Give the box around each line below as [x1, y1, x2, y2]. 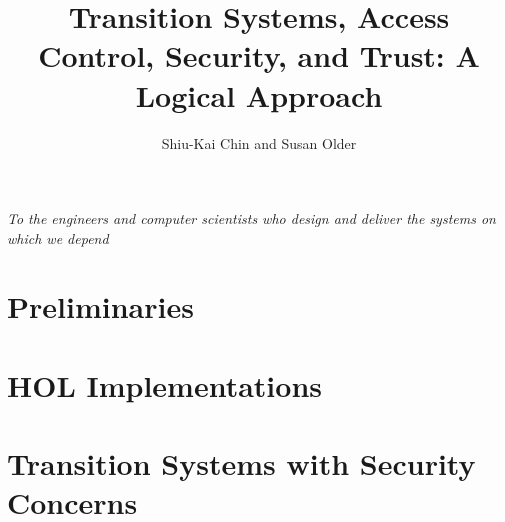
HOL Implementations [7, 364, 323, 405]
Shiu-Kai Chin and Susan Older [161, 132, 357, 153]
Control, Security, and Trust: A [38, 35, 480, 76]
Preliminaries [7, 286, 194, 327]
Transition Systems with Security [7, 443, 476, 484]
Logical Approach [135, 74, 383, 115]
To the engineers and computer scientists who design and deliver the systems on [7, 208, 496, 229]
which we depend [7, 227, 109, 248]
